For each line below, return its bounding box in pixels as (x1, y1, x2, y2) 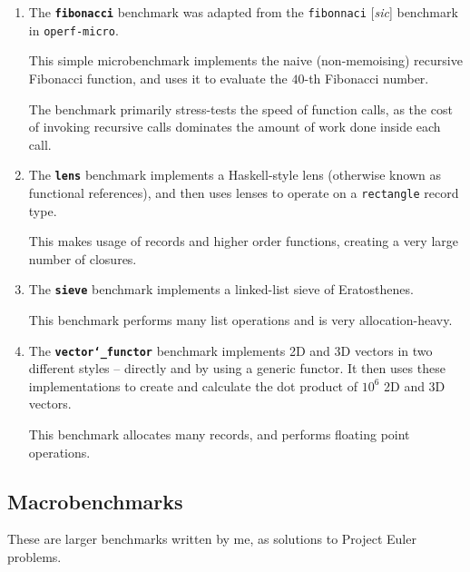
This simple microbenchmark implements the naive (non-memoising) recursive (28, 51, 463, 70)
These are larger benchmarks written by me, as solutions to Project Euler (7, 529, 416, 548)
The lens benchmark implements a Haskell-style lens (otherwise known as (28, 165, 441, 184)
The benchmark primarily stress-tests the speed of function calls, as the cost (28, 99, 453, 118)
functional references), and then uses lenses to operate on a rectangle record (28, 182, 459, 202)
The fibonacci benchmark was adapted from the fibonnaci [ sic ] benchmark (28, 3, 458, 21)
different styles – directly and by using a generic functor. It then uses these (28, 359, 446, 378)
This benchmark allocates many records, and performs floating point (28, 425, 410, 444)
